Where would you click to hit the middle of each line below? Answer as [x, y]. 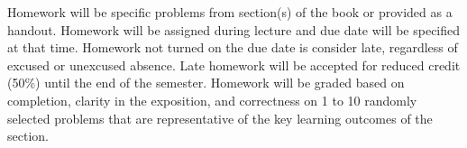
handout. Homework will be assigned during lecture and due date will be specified [234, 29]
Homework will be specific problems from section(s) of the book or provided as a [230, 12]
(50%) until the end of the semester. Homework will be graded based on [206, 83]
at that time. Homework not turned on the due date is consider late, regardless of [233, 47]
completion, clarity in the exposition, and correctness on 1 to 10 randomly [212, 100]
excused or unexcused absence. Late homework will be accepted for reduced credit [234, 65]
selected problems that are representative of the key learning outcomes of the [220, 118]
